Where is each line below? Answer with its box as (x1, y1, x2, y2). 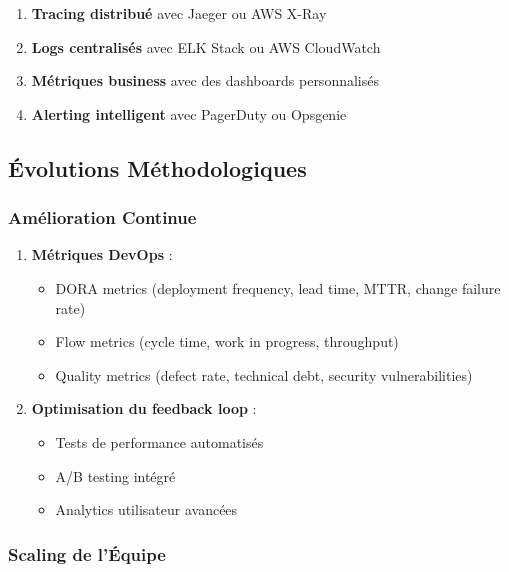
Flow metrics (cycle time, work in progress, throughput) (55, 331, 399, 352)
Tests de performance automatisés (55, 431, 264, 452)
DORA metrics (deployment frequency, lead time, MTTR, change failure (55, 277, 501, 298)
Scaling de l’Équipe (8, 541, 166, 566)
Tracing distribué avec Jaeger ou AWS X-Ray (31, 3, 327, 23)
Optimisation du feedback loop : (31, 398, 257, 419)
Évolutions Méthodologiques (8, 152, 307, 183)
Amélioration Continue (8, 205, 197, 230)
